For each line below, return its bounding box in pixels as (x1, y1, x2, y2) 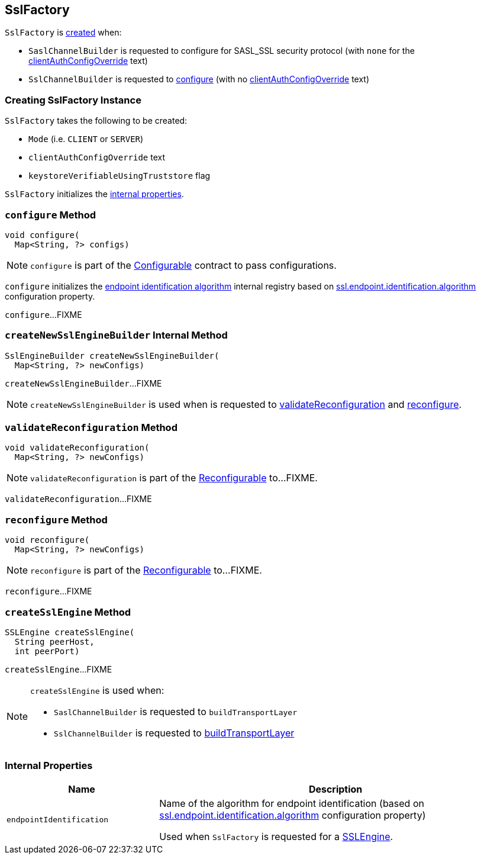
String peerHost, (14, 636, 95, 646)
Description (308, 783, 363, 795)
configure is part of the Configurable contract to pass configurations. (30, 259, 337, 271)
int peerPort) (14, 646, 80, 656)
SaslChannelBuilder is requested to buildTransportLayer (54, 705, 297, 718)
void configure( (5, 230, 80, 240)
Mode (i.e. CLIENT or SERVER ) (28, 134, 144, 144)
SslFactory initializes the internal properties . (5, 189, 184, 200)
